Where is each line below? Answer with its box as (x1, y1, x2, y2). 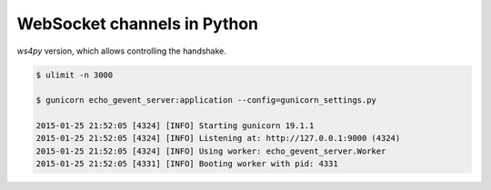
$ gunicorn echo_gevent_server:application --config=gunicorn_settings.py (35, 95, 377, 105)
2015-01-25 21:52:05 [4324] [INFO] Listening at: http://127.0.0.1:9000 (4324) (35, 133, 401, 144)
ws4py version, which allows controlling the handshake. (16, 45, 227, 56)
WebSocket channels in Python (16, 14, 259, 34)
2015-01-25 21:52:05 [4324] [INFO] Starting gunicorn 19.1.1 (35, 121, 315, 131)
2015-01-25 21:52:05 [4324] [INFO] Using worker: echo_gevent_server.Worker (35, 145, 386, 156)
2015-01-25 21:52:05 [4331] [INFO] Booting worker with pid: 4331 (35, 159, 338, 169)
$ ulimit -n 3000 (35, 69, 114, 80)
